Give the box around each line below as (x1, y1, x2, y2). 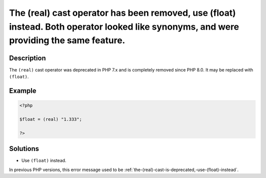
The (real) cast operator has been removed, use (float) (9, 7, 236, 18)
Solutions (9, 144, 39, 153)
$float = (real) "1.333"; (19, 116, 82, 122)
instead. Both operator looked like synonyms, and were (9, 21, 239, 32)
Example (9, 86, 36, 95)
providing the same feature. (9, 35, 126, 46)
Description (9, 54, 46, 62)
